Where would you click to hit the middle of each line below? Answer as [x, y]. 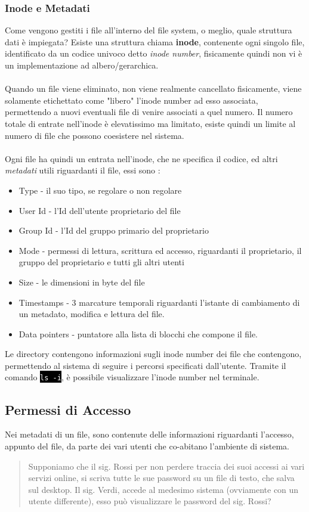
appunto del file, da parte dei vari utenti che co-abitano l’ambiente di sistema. [147, 446]
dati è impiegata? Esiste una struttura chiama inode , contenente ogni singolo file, [155, 41]
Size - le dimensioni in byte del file [82, 282]
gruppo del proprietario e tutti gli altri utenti [101, 262]
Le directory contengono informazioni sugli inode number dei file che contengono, [153, 354]
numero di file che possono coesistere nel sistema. [95, 135]
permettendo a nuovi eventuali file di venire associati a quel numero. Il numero [149, 112]
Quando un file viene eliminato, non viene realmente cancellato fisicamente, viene [153, 89]
